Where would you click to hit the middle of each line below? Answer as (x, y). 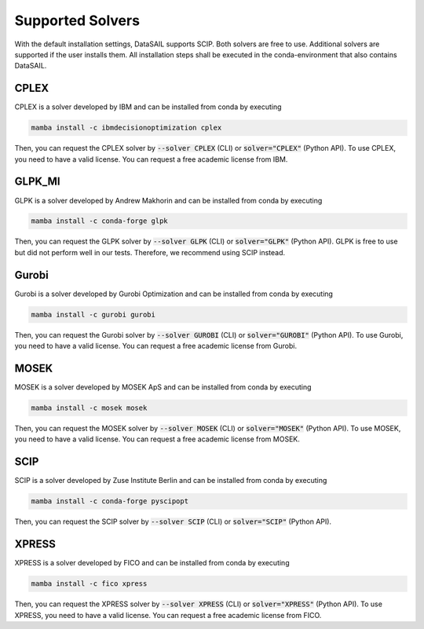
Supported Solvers (77, 20)
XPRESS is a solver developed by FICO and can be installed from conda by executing (152, 563)
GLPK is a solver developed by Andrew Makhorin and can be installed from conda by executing (168, 200)
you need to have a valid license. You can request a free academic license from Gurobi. (156, 346)
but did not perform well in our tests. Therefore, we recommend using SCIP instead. (150, 252)
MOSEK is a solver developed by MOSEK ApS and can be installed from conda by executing (163, 387)
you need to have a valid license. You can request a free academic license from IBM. (151, 159)
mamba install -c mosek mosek (89, 408)
